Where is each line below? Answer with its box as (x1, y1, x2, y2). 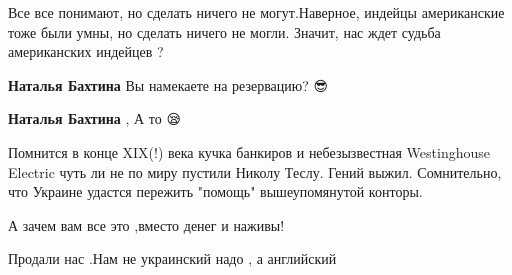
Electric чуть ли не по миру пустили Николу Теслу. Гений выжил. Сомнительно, (8, 161, 502, 182)
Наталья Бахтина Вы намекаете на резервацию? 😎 (8, 74, 329, 95)
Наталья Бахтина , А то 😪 (8, 108, 181, 129)
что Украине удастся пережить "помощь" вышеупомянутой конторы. (8, 181, 423, 202)
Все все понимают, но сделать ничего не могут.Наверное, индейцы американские (8, 2, 505, 22)
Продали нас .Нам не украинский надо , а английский (8, 248, 337, 269)
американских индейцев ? (8, 41, 164, 62)
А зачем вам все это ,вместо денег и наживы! (8, 214, 285, 235)
